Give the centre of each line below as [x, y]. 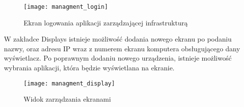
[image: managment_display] [69, 83]
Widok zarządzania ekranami [67, 99]
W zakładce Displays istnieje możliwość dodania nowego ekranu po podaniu [118, 39]
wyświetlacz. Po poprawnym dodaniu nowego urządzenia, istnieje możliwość [118, 58]
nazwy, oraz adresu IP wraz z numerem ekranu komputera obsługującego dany [122, 48]
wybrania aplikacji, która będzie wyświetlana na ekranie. [89, 68]
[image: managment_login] [66, 7]
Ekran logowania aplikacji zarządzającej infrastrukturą [106, 22]
